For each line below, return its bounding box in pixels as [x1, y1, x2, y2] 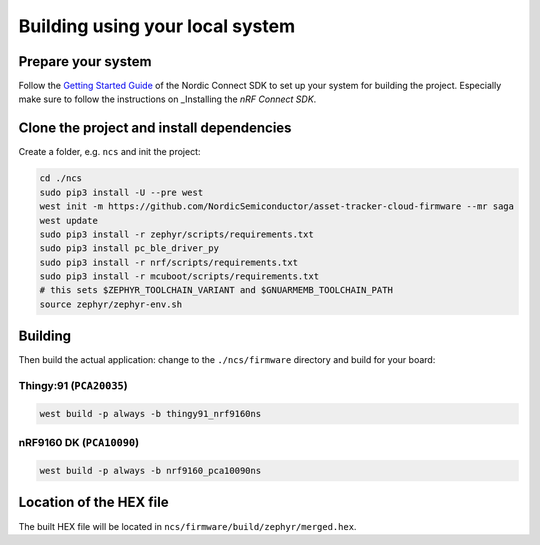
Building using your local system [18, 15, 295, 37]
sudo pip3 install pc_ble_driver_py [39, 243, 220, 254]
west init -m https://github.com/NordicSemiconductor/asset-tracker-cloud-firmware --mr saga [39, 201, 515, 212]
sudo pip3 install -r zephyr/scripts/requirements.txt [39, 228, 314, 240]
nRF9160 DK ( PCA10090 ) [18, 436, 140, 450]
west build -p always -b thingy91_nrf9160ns [39, 408, 262, 419]
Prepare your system [18, 53, 152, 70]
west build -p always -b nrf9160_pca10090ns [39, 465, 262, 477]
